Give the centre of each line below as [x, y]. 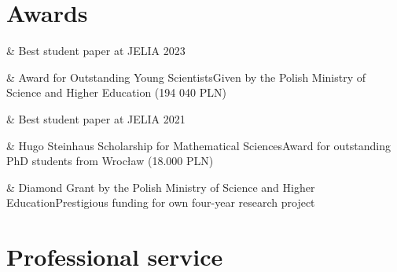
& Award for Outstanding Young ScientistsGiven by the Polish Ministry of [186, 77]
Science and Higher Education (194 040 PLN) [116, 92]
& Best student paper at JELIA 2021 [96, 118]
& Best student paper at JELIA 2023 [96, 51]
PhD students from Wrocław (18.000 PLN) [110, 161]
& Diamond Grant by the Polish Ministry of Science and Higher [161, 187]
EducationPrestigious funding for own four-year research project [161, 202]
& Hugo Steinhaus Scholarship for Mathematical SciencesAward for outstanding [198, 145]
